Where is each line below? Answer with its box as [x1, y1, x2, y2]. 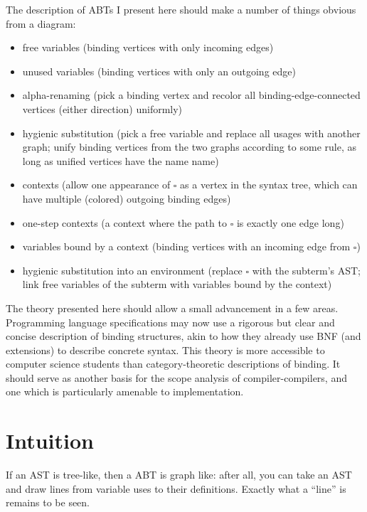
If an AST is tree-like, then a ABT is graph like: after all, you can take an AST [6, 467, 352, 482]
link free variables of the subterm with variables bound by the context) [22, 277, 332, 292]
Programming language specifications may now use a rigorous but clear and [6, 314, 335, 329]
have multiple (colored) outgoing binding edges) [22, 191, 231, 206]
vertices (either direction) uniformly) [22, 101, 183, 116]
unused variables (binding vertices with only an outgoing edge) [22, 63, 296, 78]
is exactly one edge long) [236, 215, 344, 230]
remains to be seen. [6, 495, 90, 510]
